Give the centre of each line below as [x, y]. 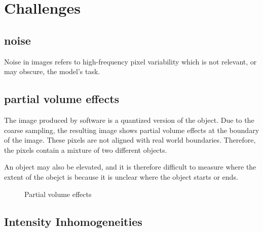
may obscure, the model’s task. [52, 71]
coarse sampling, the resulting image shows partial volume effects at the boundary [132, 130]
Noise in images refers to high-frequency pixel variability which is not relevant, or [130, 61]
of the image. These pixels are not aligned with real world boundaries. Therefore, [130, 140]
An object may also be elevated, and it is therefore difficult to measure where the [130, 167]
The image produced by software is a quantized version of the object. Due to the [129, 120]
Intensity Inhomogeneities [73, 221]
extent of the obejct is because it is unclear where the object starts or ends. [121, 176]
